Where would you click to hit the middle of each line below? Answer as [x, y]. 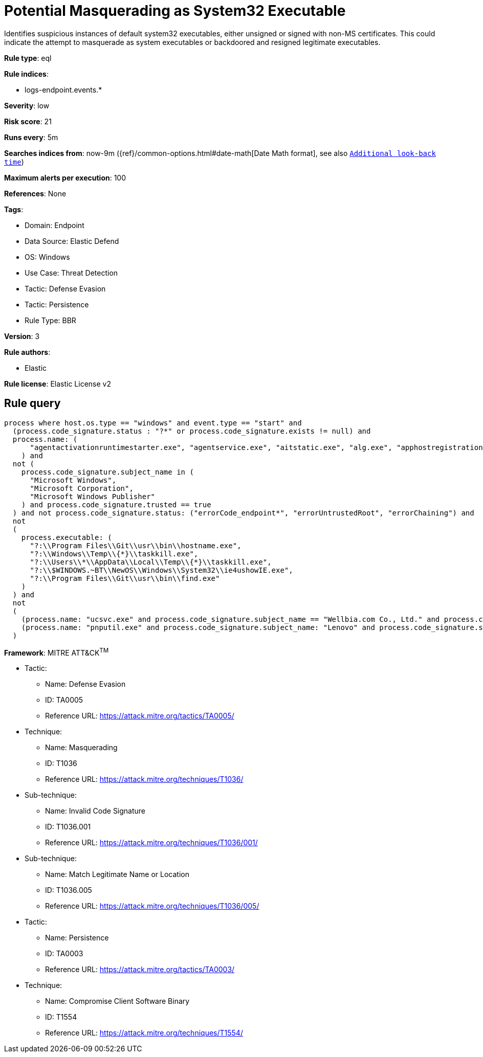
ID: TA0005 [64, 700]
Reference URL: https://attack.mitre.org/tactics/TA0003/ [140, 970]
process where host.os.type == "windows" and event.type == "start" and [153, 423]
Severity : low [27, 105]
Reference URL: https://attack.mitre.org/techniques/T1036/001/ [151, 843]
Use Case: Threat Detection [71, 273]
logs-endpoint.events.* [63, 89]
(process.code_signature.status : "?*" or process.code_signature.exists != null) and [192, 431]
